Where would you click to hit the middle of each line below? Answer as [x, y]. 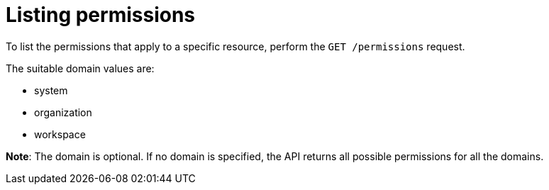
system [51, 90]
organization [63, 112]
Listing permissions [101, 15]
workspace [60, 134]
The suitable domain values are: [80, 68]
